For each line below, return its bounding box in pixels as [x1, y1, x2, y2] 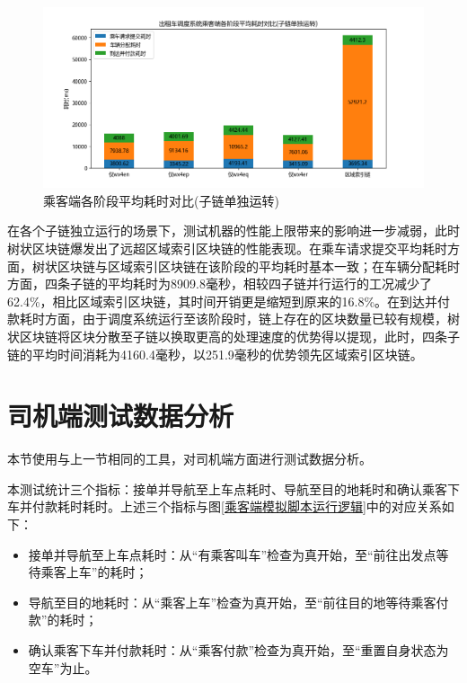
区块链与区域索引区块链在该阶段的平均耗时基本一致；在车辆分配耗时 [57, 256, 460, 275]
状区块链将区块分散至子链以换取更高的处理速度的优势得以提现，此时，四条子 [7, 326, 460, 345]
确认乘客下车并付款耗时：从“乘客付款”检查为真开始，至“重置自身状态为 [28, 641, 449, 660]
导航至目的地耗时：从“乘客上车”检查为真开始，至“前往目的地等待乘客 [28, 592, 436, 611]
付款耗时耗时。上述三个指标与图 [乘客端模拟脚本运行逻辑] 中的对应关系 [31, 497, 442, 516]
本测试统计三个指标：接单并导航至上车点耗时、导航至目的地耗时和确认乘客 [7, 479, 447, 498]
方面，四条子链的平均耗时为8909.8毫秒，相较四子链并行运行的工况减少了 [7, 274, 432, 293]
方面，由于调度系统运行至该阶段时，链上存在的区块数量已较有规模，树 [44, 309, 460, 328]
